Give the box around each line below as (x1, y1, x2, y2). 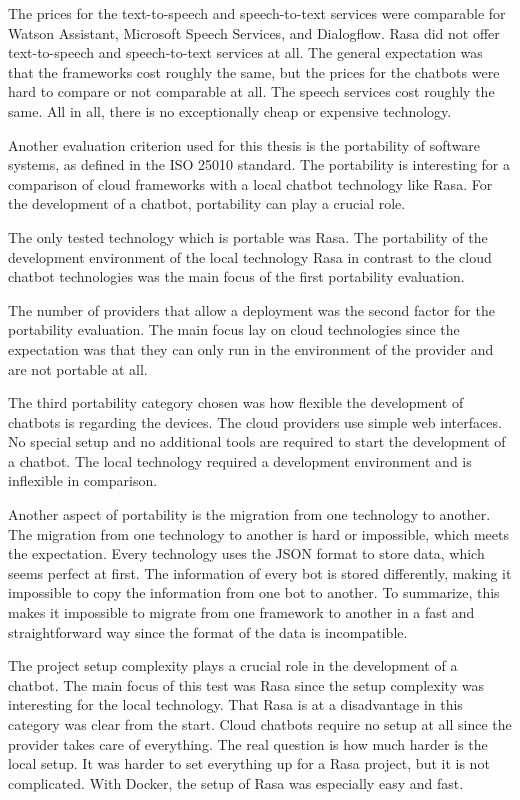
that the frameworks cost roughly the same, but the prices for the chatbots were (8, 61, 500, 82)
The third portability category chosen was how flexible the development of (8, 392, 464, 413)
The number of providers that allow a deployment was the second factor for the (8, 299, 495, 320)
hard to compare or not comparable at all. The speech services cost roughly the (8, 81, 495, 102)
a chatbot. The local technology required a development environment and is (8, 450, 472, 471)
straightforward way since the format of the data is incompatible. (8, 621, 408, 642)
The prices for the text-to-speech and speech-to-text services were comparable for (8, 3, 506, 23)
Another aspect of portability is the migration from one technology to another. (8, 504, 491, 525)
